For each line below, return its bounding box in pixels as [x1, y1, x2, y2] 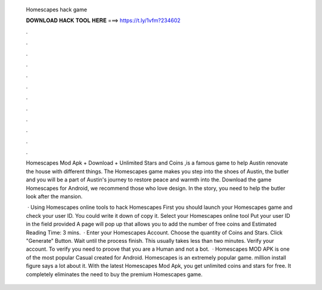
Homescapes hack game [26, 6, 88, 13]
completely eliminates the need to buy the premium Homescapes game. [26, 270, 203, 277]
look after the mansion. [26, 193, 83, 200]
